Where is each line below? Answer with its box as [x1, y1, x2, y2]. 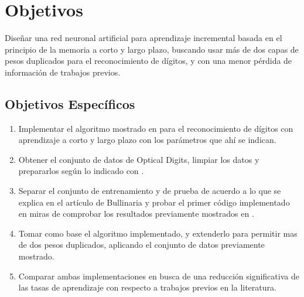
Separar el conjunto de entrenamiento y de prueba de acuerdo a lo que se [18, 185, 281, 197]
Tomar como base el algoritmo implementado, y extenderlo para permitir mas [18, 227, 298, 239]
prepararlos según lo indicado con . [18, 165, 144, 177]
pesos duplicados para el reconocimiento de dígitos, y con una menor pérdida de [5, 54, 292, 67]
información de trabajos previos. [5, 66, 121, 78]
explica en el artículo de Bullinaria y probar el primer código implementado [18, 196, 290, 208]
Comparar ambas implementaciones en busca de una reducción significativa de [18, 269, 299, 282]
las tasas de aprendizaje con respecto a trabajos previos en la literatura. [18, 281, 276, 293]
